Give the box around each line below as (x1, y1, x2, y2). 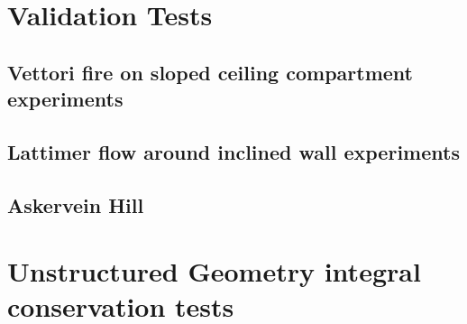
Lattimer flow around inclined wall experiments (7, 137, 460, 165)
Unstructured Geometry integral (7, 253, 421, 290)
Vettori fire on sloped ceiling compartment (7, 58, 413, 86)
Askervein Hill (7, 190, 144, 218)
